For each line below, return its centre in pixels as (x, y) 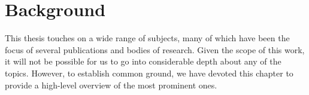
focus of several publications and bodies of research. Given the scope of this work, (155, 49)
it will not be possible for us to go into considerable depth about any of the (143, 61)
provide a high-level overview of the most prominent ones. (111, 85)
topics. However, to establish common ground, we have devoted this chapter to (149, 73)
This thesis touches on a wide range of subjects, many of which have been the (147, 38)
